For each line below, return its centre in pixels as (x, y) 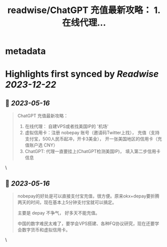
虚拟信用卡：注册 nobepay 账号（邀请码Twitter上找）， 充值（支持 (92, 132)
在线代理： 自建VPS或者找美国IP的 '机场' (67, 126)
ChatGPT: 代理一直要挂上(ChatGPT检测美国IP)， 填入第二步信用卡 (93, 151)
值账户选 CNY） (41, 145)
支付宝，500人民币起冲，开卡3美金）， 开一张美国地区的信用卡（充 (93, 139)
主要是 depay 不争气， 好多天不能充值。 (58, 213)
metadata (25, 51)
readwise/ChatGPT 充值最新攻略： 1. (84, 10)
